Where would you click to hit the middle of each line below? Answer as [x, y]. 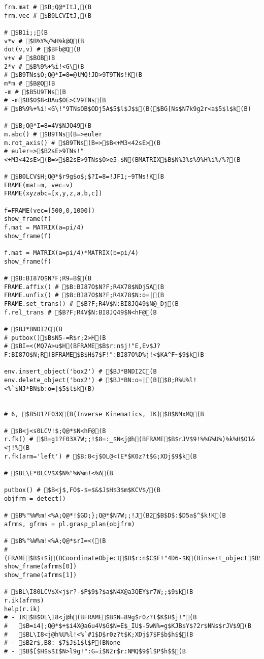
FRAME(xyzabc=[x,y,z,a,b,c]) [53, 194]
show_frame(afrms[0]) [41, 567]
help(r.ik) [22, 609]
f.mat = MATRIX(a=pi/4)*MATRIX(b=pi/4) [71, 253]
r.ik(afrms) [24, 600]
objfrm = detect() [35, 499]
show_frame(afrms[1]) [41, 575]
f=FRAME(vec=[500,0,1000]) [49, 210]
